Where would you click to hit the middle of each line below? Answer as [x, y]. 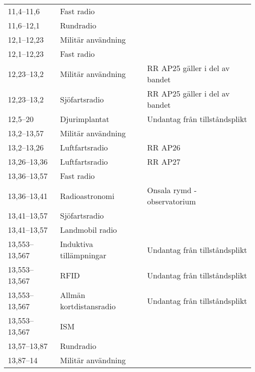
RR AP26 [164, 147]
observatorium [172, 201]
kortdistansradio [88, 306]
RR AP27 [164, 161]
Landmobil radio [89, 230]
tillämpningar [83, 255]
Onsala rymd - [172, 190]
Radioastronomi [87, 196]
